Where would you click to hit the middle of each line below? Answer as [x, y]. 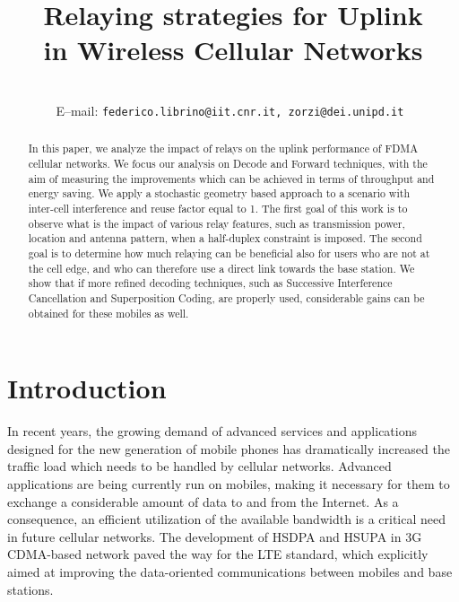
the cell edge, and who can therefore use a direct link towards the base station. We [221, 268]
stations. [30, 589]
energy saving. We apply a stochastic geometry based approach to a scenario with [219, 193]
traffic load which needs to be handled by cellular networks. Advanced [199, 466]
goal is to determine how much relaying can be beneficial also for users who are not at [229, 253]
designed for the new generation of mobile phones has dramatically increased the [229, 448]
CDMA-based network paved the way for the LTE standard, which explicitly [218, 554]
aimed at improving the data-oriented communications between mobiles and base [230, 571]
